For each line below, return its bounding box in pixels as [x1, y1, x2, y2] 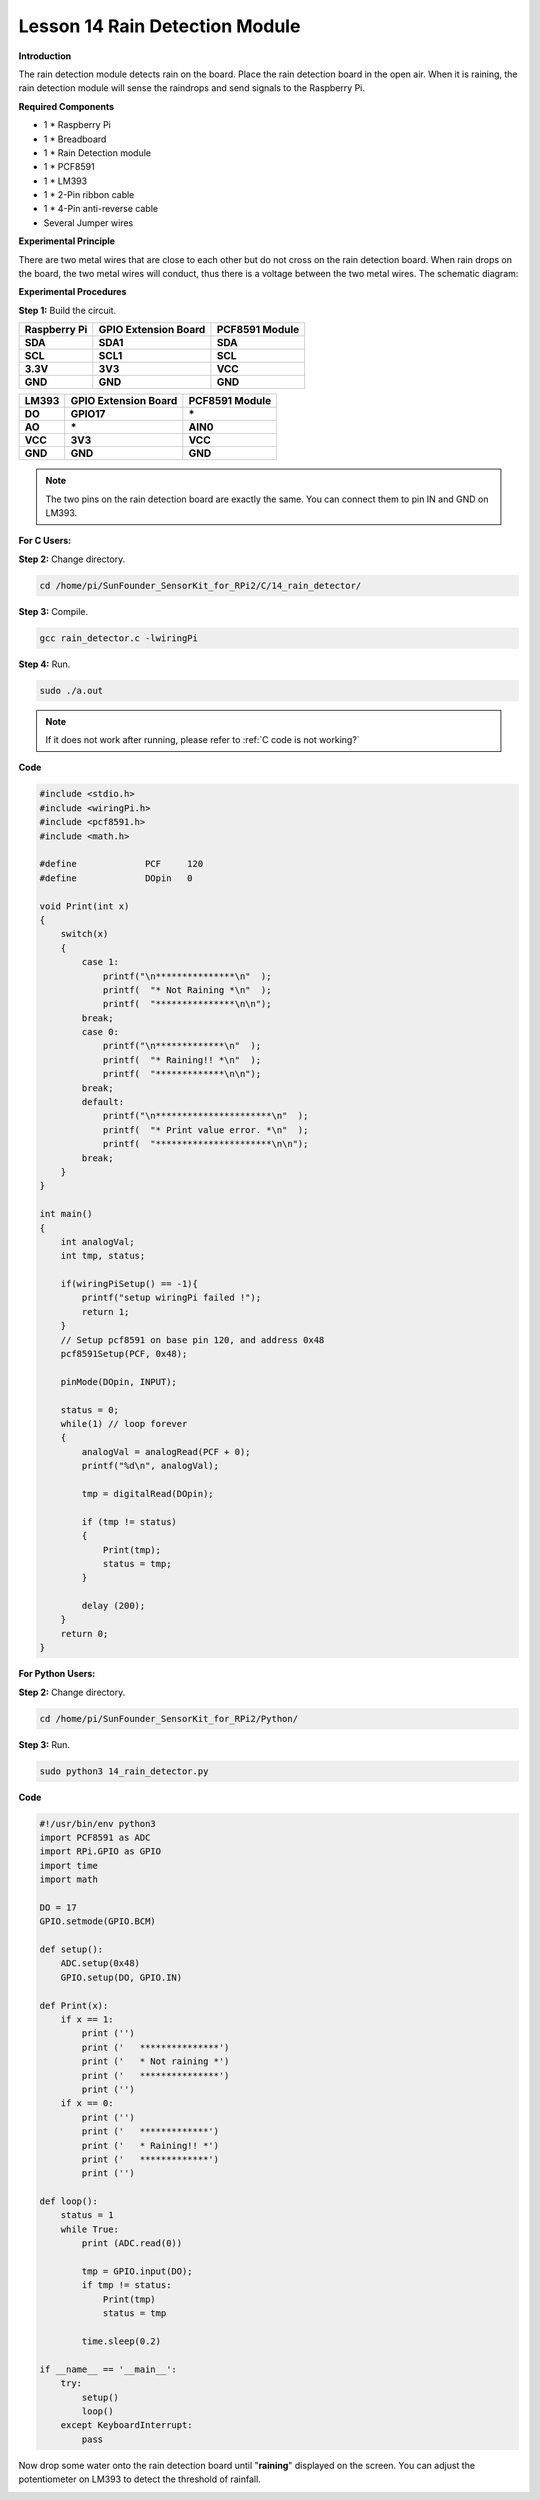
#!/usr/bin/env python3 [39, 1818, 157, 1829]
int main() [39, 1208, 93, 1220]
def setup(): [39, 1944, 104, 1955]
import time [39, 1860, 99, 1871]
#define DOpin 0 [39, 872, 194, 884]
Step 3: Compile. [18, 605, 89, 617]
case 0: [81, 1026, 120, 1038]
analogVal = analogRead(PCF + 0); [81, 1446, 251, 1457]
